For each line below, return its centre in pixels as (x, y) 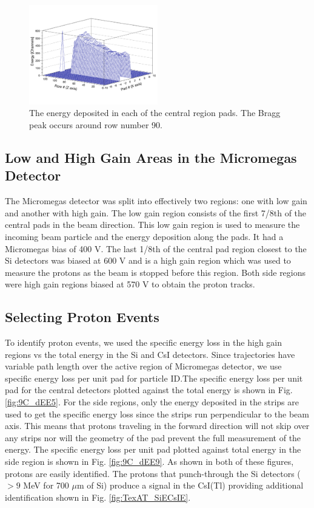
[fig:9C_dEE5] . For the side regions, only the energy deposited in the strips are (152, 402)
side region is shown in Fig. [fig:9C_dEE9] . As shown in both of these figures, (149, 462)
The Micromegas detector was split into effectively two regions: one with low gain (156, 201)
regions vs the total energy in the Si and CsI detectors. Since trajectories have (150, 354)
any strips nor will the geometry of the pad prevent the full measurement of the (153, 437)
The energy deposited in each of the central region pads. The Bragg (155, 113)
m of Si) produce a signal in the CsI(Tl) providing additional (190, 485)
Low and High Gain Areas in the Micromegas (151, 157)
